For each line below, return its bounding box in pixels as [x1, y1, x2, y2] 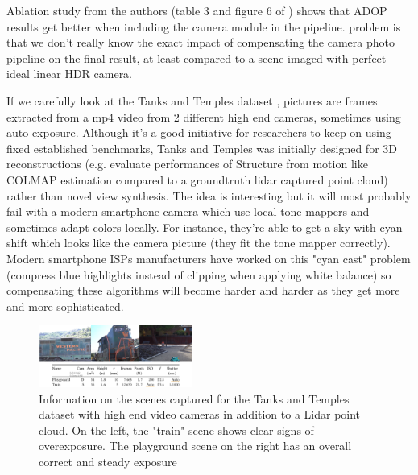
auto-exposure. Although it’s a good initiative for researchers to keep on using [6, 124, 391, 141]
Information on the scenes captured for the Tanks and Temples [39, 390, 350, 407]
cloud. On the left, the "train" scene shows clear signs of [39, 421, 314, 438]
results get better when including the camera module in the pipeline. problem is [6, 18, 401, 35]
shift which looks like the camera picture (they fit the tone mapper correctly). [6, 234, 391, 251]
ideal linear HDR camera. [6, 65, 133, 82]
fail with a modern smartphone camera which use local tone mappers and [6, 203, 370, 220]
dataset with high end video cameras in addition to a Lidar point [39, 406, 361, 423]
